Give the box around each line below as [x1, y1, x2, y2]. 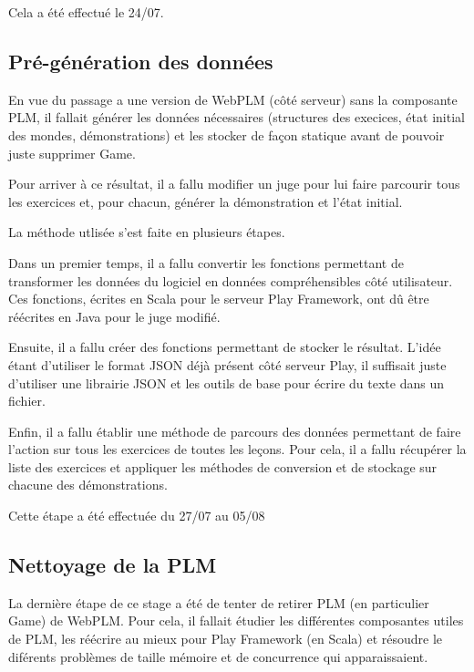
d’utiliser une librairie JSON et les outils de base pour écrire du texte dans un [8, 373, 445, 392]
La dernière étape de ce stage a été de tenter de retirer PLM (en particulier [8, 593, 429, 612]
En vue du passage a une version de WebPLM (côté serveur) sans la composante [8, 89, 458, 109]
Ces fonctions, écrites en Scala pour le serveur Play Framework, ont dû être [8, 289, 429, 308]
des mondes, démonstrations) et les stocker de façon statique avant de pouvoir [8, 125, 445, 144]
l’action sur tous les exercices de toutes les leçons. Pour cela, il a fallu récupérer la [8, 439, 467, 459]
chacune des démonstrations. [8, 475, 168, 494]
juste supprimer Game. [8, 143, 136, 162]
